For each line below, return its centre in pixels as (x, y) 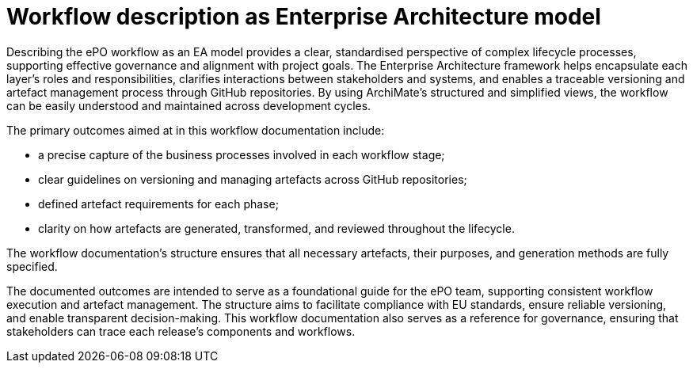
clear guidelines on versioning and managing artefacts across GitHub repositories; (253, 179)
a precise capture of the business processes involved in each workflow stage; (242, 154)
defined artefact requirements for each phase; (158, 204)
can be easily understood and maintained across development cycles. (189, 105)
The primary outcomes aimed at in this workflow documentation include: (196, 130)
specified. (32, 266)
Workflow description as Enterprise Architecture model (304, 17)
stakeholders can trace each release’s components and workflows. (181, 331)
